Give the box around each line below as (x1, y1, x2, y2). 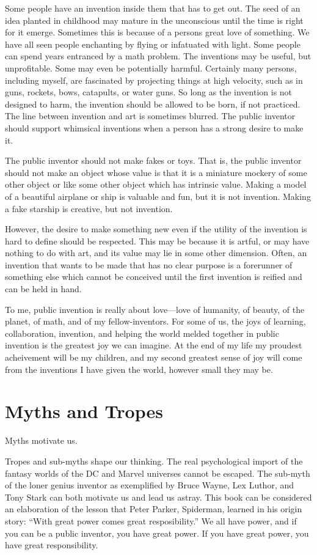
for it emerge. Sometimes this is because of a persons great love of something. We (5, 26, 310, 39)
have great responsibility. (5, 538, 98, 551)
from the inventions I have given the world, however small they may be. (5, 362, 273, 375)
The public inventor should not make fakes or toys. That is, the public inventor (5, 154, 302, 167)
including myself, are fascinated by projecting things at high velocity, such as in (5, 73, 303, 86)
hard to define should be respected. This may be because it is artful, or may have (5, 234, 310, 247)
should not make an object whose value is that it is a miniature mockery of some (5, 166, 307, 178)
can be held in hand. (5, 282, 82, 295)
